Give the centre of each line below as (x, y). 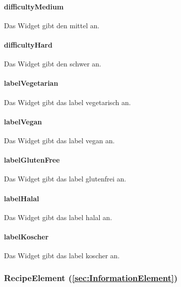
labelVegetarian (31, 83)
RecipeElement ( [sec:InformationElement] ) (91, 277)
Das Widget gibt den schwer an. (53, 64)
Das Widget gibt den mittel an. (52, 25)
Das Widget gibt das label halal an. (58, 217)
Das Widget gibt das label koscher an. (62, 256)
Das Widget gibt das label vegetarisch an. (67, 102)
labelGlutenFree (32, 160)
